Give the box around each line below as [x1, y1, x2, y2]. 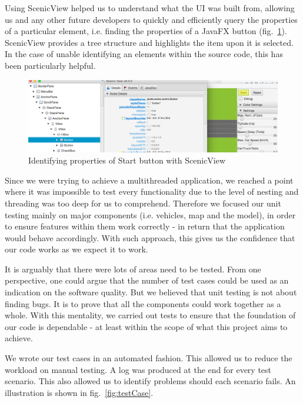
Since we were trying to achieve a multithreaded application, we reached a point [5, 174, 294, 186]
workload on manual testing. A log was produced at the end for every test [5, 363, 272, 375]
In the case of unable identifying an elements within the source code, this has [5, 48, 283, 60]
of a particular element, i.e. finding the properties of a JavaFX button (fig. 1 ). [5, 25, 287, 37]
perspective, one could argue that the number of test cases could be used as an [5, 274, 289, 287]
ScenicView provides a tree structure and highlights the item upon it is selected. [5, 36, 294, 48]
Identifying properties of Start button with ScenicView [28, 154, 226, 166]
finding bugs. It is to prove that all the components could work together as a [5, 297, 281, 309]
